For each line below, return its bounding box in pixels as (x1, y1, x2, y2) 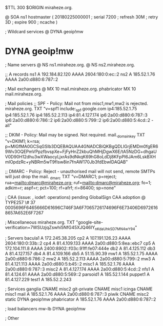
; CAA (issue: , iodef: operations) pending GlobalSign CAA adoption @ (5, 194, 146, 200)
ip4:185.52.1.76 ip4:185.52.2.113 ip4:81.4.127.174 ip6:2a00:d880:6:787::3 (5, 112, 148, 118)
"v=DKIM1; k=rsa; (5, 138, 41, 144)
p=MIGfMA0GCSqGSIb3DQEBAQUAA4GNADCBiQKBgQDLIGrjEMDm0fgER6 (5, 143, 159, 149)
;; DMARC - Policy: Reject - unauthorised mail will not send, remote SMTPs (5, 168, 155, 174)
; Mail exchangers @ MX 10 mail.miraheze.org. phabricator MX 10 (5, 86, 136, 92)
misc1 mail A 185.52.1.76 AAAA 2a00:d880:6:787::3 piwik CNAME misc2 (5, 291, 149, 297)
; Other (5, 315, 20, 321)
